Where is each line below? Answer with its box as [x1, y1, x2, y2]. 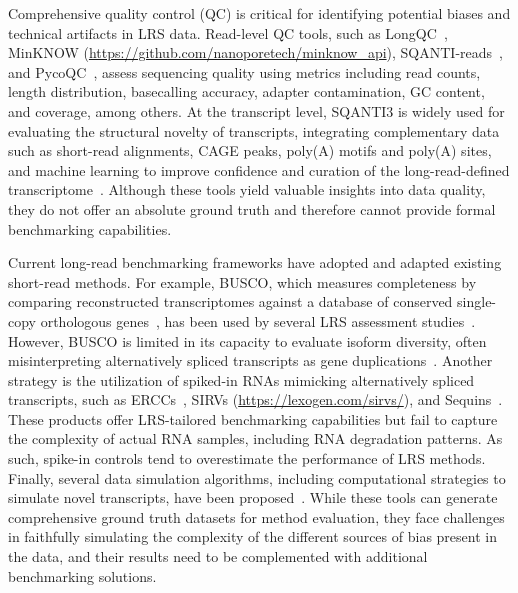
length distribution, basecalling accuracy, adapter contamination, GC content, [8, 81, 485, 102]
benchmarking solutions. [8, 565, 157, 586]
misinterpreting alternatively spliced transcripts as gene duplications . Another [8, 350, 493, 371]
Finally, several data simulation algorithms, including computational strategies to [8, 467, 506, 488]
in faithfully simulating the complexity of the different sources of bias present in [8, 526, 497, 547]
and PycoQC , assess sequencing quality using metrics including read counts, [8, 61, 481, 82]
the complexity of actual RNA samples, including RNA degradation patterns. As [8, 428, 503, 449]
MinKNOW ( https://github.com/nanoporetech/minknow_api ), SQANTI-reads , [8, 42, 503, 63]
